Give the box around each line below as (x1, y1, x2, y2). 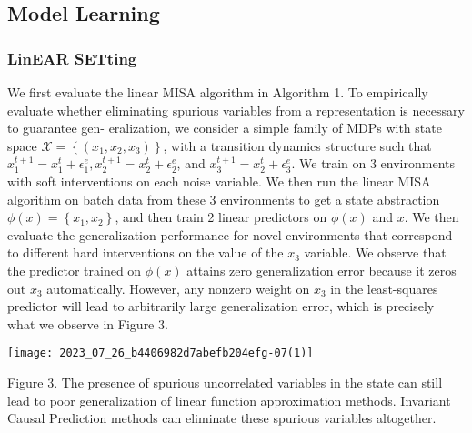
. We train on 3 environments (291, 154, 455, 173)
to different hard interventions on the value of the (7, 243, 284, 262)
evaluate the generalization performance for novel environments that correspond (7, 225, 453, 244)
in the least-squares (330, 278, 438, 297)
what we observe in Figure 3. (7, 314, 168, 333)
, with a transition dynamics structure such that (163, 136, 432, 155)
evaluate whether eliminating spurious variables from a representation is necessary (7, 100, 465, 119)
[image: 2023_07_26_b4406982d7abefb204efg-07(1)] (7, 347, 314, 360)
